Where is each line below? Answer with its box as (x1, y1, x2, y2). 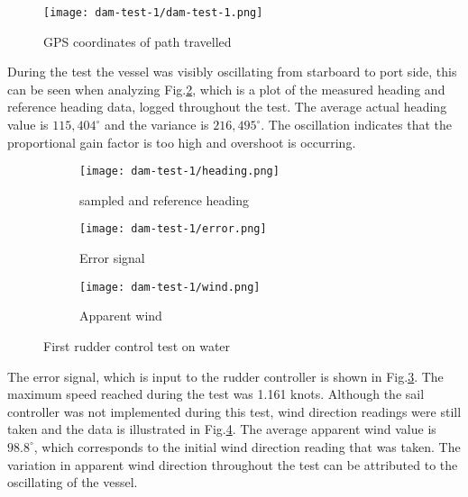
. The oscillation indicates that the (261, 115, 453, 134)
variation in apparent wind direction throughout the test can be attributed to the (7, 455, 458, 474)
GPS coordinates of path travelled (43, 32, 232, 50)
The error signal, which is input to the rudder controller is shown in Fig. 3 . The (7, 366, 444, 385)
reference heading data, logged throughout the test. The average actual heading (7, 97, 447, 116)
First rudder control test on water (43, 336, 231, 355)
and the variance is (104, 115, 209, 134)
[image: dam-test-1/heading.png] (79, 165, 280, 178)
